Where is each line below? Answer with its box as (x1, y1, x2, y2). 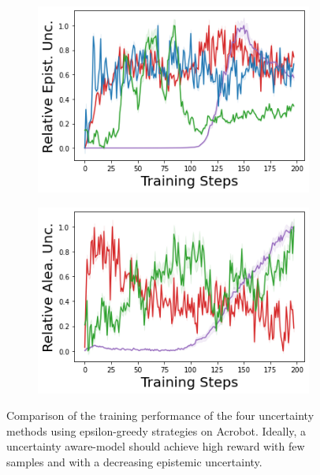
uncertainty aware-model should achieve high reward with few (6, 438, 305, 454)
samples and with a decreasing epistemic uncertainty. (6, 453, 262, 469)
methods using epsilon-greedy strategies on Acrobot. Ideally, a (6, 422, 307, 439)
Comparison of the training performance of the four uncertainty (6, 407, 314, 424)
